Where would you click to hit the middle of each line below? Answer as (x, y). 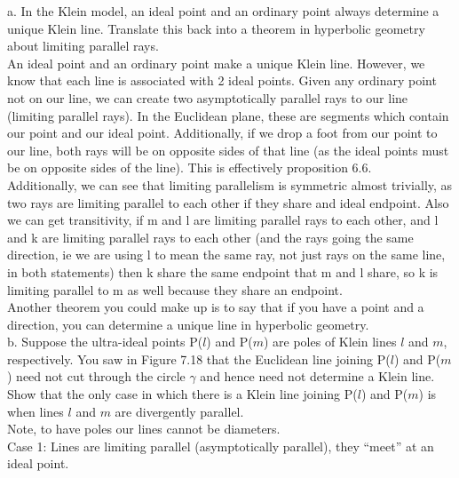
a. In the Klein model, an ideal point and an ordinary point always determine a (223, 11)
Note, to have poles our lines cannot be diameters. (144, 429)
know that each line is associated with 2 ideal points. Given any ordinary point (222, 80)
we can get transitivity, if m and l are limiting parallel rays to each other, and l (223, 220)
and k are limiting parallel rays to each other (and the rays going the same (210, 237)
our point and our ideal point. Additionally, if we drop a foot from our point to (222, 133)
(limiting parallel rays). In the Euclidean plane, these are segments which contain (228, 115)
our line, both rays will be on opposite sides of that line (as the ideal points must (228, 150)
